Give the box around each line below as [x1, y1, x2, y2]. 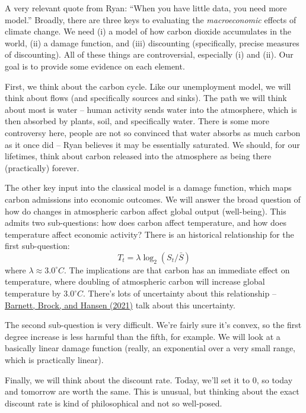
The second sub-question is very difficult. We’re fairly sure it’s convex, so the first [5, 319, 302, 331]
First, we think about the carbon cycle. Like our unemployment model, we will [5, 80, 291, 92]
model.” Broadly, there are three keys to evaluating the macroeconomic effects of [5, 13, 297, 26]
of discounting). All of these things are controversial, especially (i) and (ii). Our [5, 48, 294, 61]
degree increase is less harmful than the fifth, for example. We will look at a [5, 330, 280, 342]
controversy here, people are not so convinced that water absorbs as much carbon [5, 126, 301, 138]
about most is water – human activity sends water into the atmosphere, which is [5, 103, 297, 115]
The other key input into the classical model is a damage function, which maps [5, 181, 292, 194]
